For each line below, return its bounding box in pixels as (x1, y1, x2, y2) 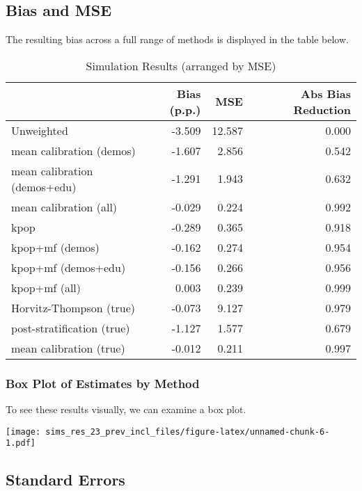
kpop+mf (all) (11, 279, 81, 296)
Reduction (293, 101, 351, 118)
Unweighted (11, 122, 68, 138)
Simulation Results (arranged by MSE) (86, 57, 276, 74)
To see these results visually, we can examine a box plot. (6, 402, 246, 417)
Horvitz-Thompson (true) (11, 299, 135, 316)
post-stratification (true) (11, 319, 130, 336)
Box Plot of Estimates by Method (6, 374, 200, 392)
